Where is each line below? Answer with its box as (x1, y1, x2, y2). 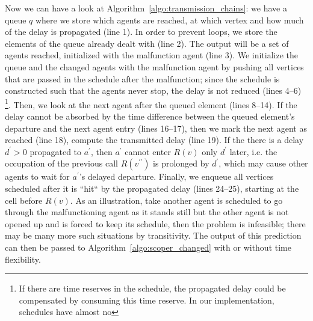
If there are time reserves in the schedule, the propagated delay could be (19, 282, 286, 295)
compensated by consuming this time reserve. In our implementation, (19, 293, 274, 306)
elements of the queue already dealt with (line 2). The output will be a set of (5, 37, 289, 49)
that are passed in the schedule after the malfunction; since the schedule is (5, 72, 280, 85)
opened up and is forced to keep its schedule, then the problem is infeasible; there (5, 217, 306, 230)
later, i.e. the (229, 145, 277, 157)
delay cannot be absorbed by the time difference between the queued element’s (5, 110, 295, 122)
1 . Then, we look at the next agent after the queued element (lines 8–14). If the (5, 96, 297, 111)
